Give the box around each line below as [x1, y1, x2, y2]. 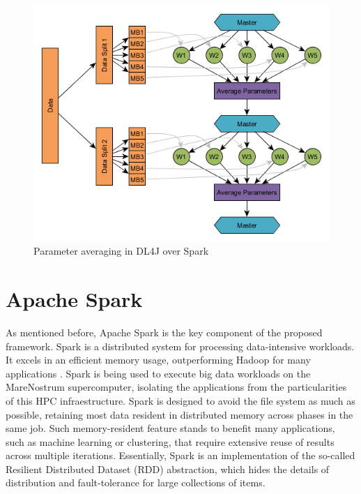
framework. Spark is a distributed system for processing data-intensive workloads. [6, 338, 355, 353]
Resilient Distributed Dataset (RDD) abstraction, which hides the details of [6, 461, 330, 476]
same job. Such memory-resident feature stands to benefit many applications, [6, 421, 335, 435]
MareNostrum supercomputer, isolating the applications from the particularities [6, 380, 347, 394]
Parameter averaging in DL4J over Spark [33, 244, 209, 258]
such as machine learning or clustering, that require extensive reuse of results [6, 434, 335, 449]
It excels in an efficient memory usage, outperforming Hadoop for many [6, 352, 311, 367]
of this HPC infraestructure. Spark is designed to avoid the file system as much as [6, 393, 355, 407]
